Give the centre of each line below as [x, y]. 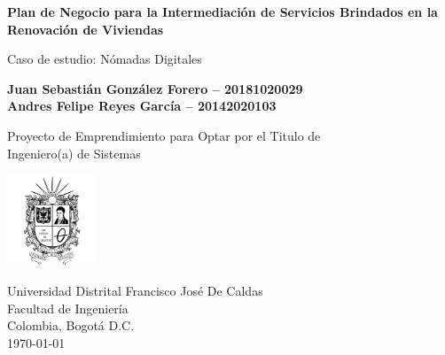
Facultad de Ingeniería [68, 308]
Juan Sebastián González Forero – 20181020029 [155, 88]
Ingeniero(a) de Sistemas [74, 153]
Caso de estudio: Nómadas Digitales [105, 59]
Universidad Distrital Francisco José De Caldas [135, 291]
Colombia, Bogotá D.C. [71, 325]
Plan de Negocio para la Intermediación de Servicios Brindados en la [222, 12]
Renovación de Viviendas [86, 29]
